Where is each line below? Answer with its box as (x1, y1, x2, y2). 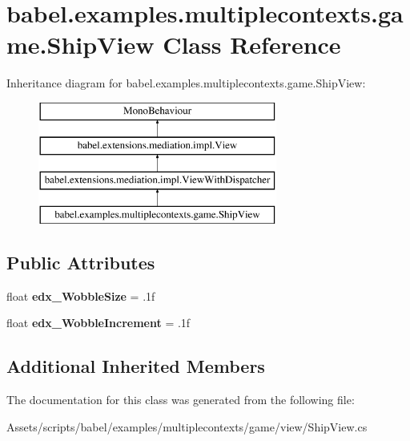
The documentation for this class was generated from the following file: (6, 391, 355, 408)
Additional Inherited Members (6, 354, 265, 378)
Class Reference (163, 28, 341, 61)
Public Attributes (6, 250, 155, 275)
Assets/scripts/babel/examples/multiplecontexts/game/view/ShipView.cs (6, 418, 368, 435)
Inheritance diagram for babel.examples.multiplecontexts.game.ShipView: (6, 75, 366, 91)
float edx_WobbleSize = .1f (6, 287, 155, 304)
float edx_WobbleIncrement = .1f (6, 314, 191, 331)
